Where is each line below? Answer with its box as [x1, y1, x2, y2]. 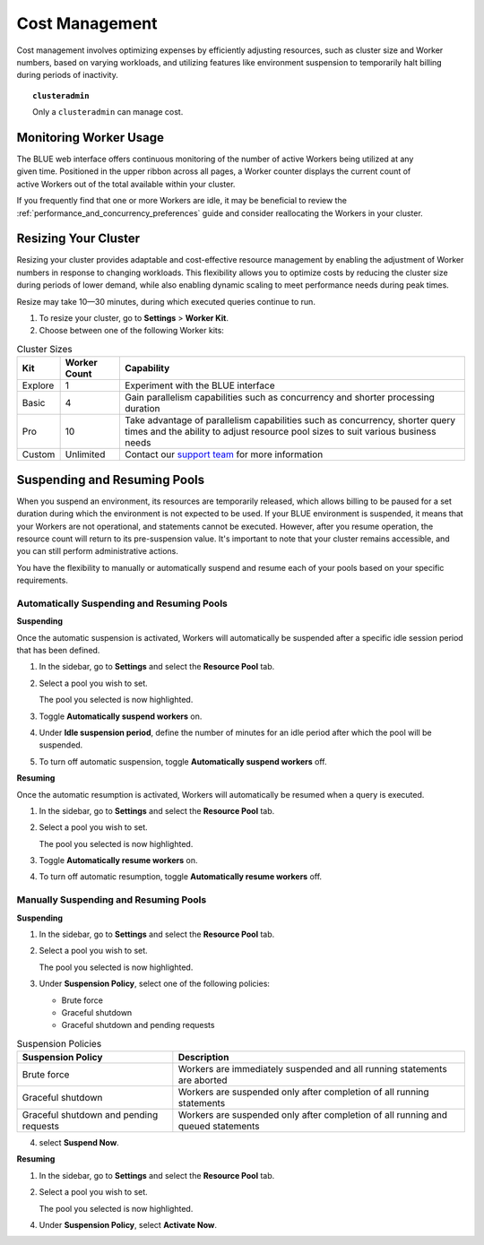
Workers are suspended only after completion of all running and [177, 1109, 448, 1121]
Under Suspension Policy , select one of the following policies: [39, 978, 271, 990]
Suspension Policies [16, 1037, 102, 1050]
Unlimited [65, 448, 106, 461]
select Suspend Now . [39, 1137, 120, 1148]
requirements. [16, 575, 69, 586]
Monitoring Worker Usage [16, 130, 165, 145]
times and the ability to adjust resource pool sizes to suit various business [125, 426, 436, 438]
